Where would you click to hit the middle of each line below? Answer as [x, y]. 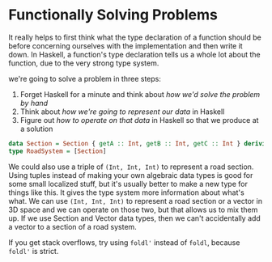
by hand [34, 103]
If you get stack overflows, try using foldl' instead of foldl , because [124, 242]
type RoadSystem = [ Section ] [57, 151]
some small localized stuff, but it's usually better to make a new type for [128, 184]
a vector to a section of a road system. [73, 226]
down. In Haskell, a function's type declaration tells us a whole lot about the [134, 54]
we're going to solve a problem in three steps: [85, 78]
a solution [36, 129]
